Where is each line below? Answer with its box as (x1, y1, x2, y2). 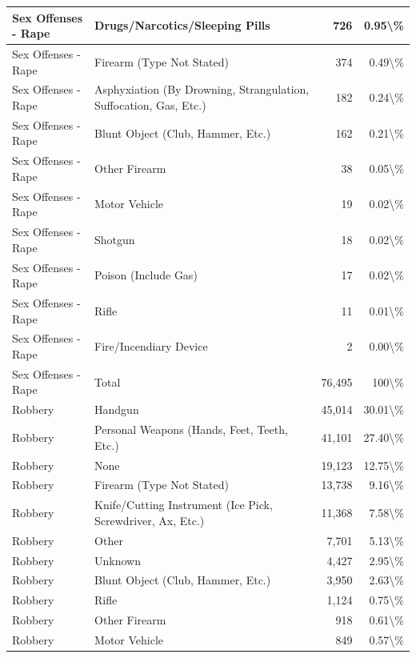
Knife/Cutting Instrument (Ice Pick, (94, 496, 273, 513)
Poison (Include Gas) (94, 267, 198, 283)
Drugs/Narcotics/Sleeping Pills (94, 17, 270, 34)
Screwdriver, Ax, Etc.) (94, 512, 205, 528)
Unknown (94, 552, 142, 568)
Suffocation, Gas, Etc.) (94, 96, 206, 113)
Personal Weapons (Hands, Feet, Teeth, (94, 421, 288, 438)
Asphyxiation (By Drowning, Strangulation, (94, 81, 310, 98)
